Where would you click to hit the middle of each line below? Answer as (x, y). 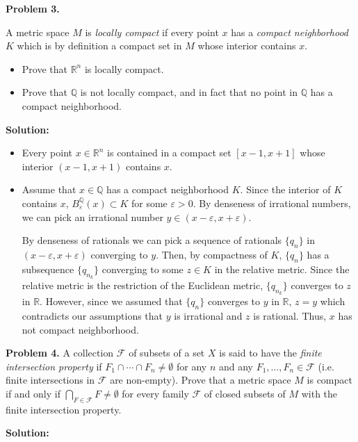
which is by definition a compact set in (99, 46)
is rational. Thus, (290, 315)
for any (192, 366)
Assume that (49, 189)
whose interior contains (247, 46)
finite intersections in (50, 380)
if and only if (33, 393)
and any (236, 366)
